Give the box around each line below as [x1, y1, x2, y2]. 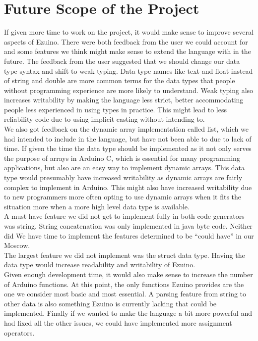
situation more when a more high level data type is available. [4, 201, 190, 211]
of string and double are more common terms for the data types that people [4, 75, 235, 86]
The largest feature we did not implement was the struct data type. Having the [4, 249, 245, 260]
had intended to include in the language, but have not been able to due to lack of [4, 133, 252, 144]
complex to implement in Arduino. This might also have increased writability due [4, 182, 252, 192]
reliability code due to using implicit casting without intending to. [4, 114, 205, 124]
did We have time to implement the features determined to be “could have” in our [4, 230, 254, 241]
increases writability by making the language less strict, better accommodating [4, 95, 244, 105]
